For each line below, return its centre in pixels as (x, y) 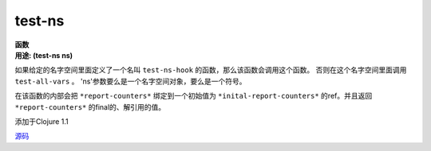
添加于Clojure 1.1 (42, 121)
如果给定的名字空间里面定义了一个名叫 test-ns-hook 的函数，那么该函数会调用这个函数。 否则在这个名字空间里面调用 (211, 70)
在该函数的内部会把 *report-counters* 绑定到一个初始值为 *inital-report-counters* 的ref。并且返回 (194, 96)
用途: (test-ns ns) (44, 55)
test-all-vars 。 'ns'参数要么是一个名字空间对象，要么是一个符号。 (130, 81)
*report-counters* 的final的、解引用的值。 (90, 106)
